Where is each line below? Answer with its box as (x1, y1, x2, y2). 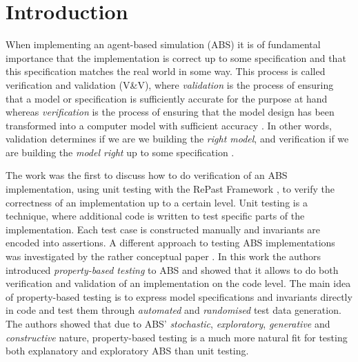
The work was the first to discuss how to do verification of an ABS (6, 168, 288, 182)
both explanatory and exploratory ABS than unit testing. (6, 343, 249, 358)
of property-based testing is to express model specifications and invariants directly (6, 289, 352, 304)
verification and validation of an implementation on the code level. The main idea (6, 276, 351, 290)
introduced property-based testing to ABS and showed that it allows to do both (6, 262, 339, 277)
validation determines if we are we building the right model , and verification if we (6, 131, 349, 146)
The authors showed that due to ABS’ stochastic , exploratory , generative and (6, 317, 330, 330)
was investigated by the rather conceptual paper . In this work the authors (6, 249, 321, 264)
